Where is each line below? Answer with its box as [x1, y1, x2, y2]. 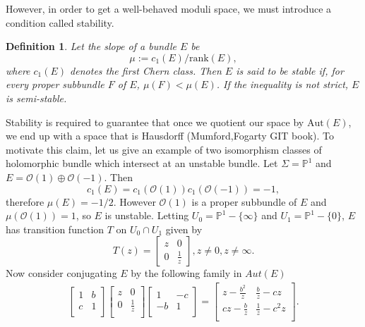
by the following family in [131, 266, 242, 280]
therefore [6, 194, 44, 209]
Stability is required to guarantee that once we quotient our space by [6, 114, 304, 129]
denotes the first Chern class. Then [70, 63, 222, 78]
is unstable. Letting [104, 208, 189, 223]
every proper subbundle [6, 77, 104, 92]
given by [165, 221, 203, 236]
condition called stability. [6, 15, 114, 30]
